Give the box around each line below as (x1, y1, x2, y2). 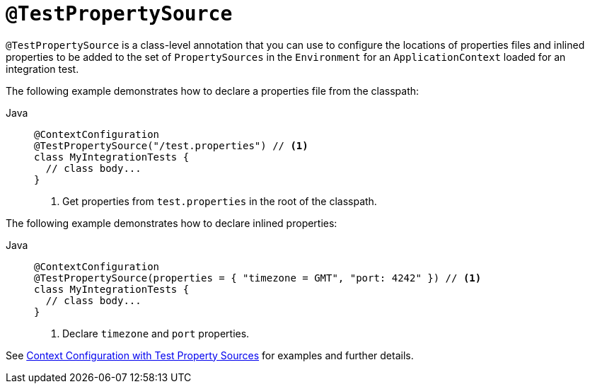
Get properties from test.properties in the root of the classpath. (62, 194, 377, 207)
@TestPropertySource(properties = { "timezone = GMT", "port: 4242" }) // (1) (34, 272, 482, 284)
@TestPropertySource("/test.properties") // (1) (34, 139, 308, 151)
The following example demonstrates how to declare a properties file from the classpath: (6, 84, 420, 97)
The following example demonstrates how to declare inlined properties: (6, 216, 337, 229)
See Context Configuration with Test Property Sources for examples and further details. (6, 349, 414, 361)
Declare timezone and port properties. (62, 327, 250, 339)
